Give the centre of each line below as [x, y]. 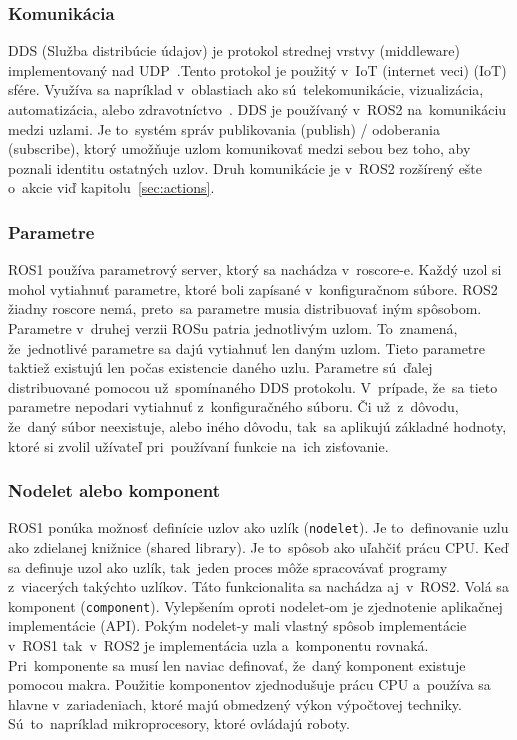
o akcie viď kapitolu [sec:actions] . [111, 187]
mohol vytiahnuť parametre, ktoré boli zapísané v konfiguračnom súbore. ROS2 [253, 288]
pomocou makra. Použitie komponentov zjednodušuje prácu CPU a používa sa [249, 684]
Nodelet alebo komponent [114, 490]
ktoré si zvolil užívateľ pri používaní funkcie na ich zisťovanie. [198, 445]
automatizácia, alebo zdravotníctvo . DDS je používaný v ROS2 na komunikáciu [257, 109]
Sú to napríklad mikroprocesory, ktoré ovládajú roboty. [179, 723]
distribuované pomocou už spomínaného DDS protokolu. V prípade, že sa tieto [253, 386]
